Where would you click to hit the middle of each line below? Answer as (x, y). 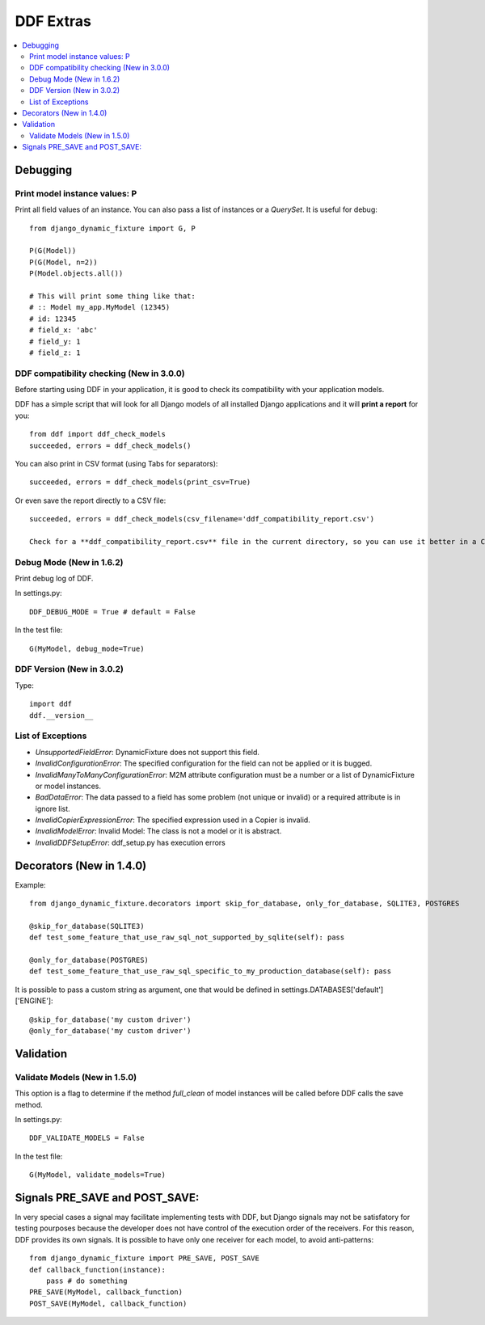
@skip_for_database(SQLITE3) (87, 926)
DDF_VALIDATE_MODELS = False (87, 1138)
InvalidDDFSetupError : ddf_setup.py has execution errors (130, 842)
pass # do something (86, 1281)
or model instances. (68, 786)
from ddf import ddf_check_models (97, 434)
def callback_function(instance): (97, 1270)
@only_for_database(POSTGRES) (89, 960)
